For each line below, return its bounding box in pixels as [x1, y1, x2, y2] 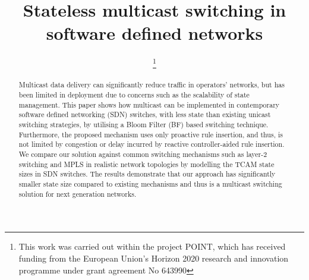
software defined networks [46, 21, 263, 45]
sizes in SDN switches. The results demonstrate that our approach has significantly [18, 169, 276, 179]
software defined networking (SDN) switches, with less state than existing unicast [18, 109, 271, 119]
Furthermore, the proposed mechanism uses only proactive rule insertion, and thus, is [18, 129, 283, 139]
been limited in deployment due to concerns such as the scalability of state [18, 90, 250, 100]
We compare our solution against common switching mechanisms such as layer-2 [18, 149, 267, 159]
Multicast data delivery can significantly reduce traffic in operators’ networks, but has [18, 80, 285, 90]
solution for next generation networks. [18, 188, 137, 199]
